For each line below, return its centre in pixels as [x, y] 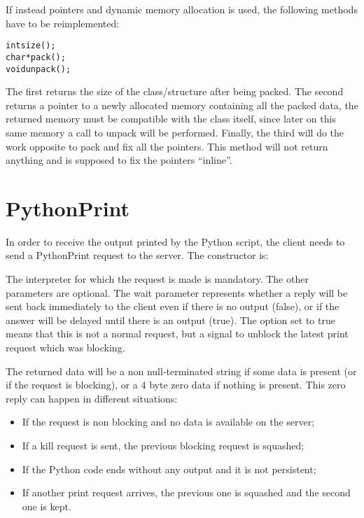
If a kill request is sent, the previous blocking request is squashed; [163, 445]
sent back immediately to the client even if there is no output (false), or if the [173, 306]
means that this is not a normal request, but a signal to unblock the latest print [177, 334]
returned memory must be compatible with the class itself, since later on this [171, 119]
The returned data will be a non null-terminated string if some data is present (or [181, 371]
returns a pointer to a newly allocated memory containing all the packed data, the [182, 105]
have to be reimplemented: [63, 23]
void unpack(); [38, 69]
